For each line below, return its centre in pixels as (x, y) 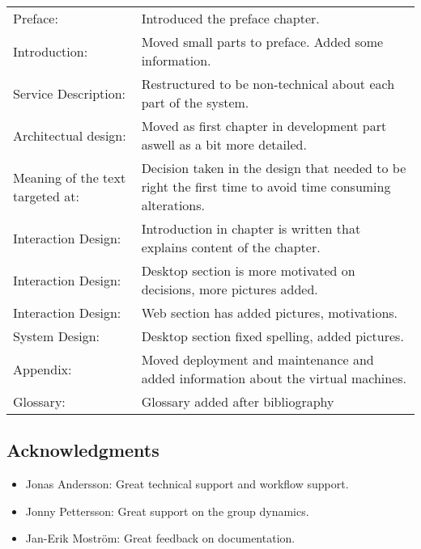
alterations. (173, 205)
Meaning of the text (70, 177)
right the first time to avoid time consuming (266, 186)
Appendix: (43, 369)
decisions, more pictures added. (230, 289)
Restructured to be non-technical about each (268, 84)
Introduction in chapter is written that (251, 228)
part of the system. (195, 102)
